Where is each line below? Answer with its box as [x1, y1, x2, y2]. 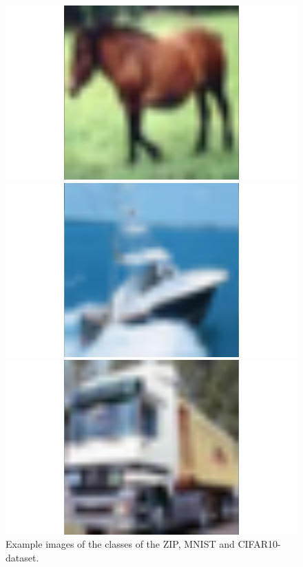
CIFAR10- [238, 537, 281, 551]
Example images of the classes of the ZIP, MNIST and [6, 537, 235, 551]
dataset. [6, 550, 39, 564]
